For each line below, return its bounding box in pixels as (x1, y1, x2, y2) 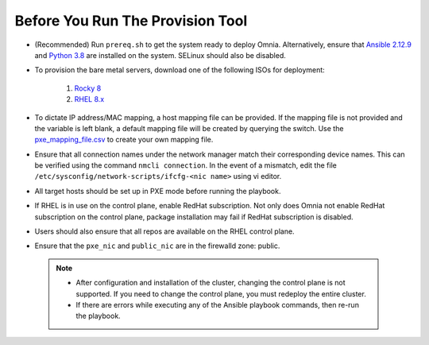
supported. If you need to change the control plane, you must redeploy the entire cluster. (75, 289, 367, 298)
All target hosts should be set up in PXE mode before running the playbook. (34, 186, 281, 196)
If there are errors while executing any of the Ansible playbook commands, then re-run (75, 300, 359, 309)
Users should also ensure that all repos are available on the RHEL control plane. (34, 227, 295, 236)
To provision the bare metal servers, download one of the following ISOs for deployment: (34, 65, 325, 75)
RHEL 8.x (74, 95, 105, 104)
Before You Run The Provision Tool (14, 12, 248, 29)
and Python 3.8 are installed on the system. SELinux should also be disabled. (34, 50, 286, 60)
